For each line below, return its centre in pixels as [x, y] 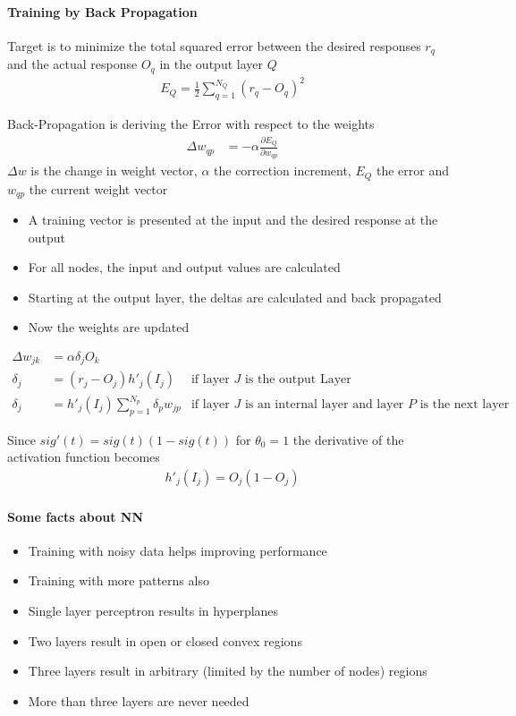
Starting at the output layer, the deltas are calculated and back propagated [235, 297]
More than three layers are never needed [139, 700]
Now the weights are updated [109, 327]
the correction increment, [283, 170]
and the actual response [72, 64]
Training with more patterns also [118, 580]
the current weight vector [98, 188]
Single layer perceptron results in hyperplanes [153, 611]
